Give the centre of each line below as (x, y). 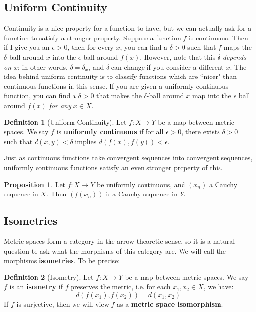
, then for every (91, 47)
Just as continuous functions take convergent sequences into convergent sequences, (128, 158)
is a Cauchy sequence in (142, 194)
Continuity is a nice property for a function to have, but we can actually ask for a (128, 28)
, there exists (201, 132)
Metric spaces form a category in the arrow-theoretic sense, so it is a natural (120, 241)
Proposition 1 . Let (35, 184)
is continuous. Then (218, 37)
